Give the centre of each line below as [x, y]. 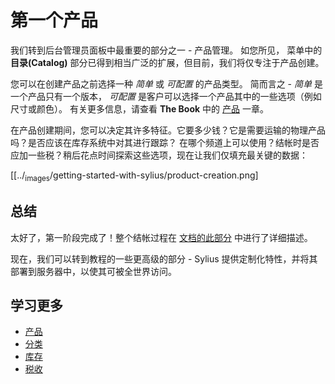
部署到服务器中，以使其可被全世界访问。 [93, 271]
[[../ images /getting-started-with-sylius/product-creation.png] [134, 176]
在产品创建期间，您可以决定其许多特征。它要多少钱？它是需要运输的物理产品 [168, 130]
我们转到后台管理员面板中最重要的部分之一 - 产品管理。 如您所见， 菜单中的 [166, 50]
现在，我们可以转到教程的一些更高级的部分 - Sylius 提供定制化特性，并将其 [164, 258]
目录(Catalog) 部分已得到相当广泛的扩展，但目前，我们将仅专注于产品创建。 [167, 62]
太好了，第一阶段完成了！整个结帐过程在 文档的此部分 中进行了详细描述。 [161, 237]
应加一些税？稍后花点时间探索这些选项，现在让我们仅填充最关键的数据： [159, 155]
